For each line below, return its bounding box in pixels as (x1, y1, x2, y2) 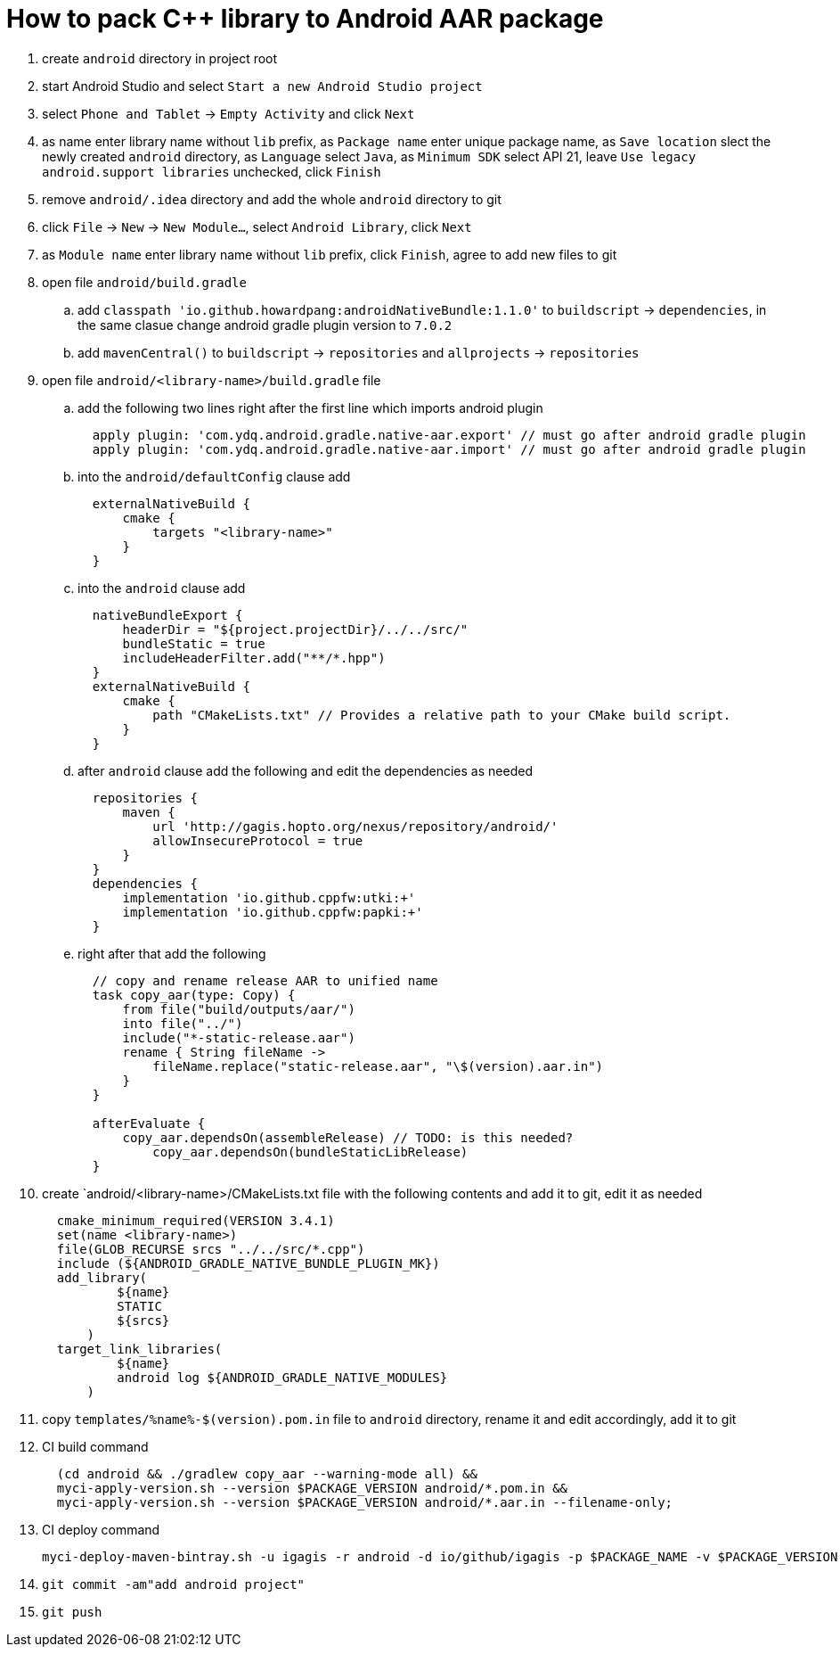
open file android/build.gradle (42, 274, 247, 290)
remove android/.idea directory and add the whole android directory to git (42, 191, 502, 207)
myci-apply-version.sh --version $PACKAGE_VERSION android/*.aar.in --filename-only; (56, 1494, 673, 1510)
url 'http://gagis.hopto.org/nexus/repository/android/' (152, 819, 559, 834)
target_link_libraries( (56, 1341, 223, 1356)
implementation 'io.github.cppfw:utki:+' (122, 890, 416, 905)
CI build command (42, 1438, 149, 1454)
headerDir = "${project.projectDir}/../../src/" (122, 621, 469, 637)
